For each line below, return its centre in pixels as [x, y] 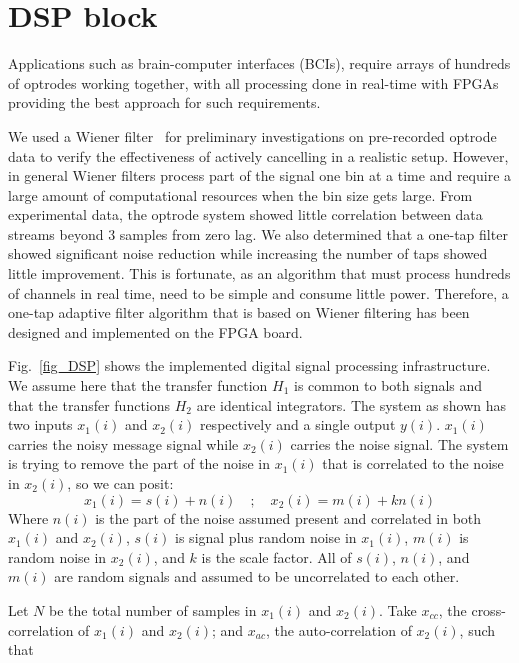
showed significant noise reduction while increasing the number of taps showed [248, 253]
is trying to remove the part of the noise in [139, 463]
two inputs [40, 424]
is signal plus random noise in [266, 537]
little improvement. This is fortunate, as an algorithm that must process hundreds [259, 273]
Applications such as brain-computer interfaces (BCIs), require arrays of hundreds [259, 63]
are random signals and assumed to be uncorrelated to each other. [257, 576]
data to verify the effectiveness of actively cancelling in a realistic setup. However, [258, 155]
